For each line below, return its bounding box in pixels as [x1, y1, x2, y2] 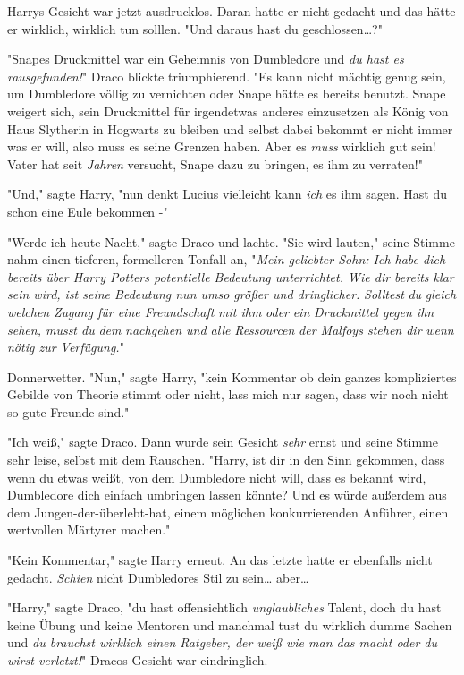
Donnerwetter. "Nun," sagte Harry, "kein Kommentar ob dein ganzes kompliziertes [7, 367, 457, 386]
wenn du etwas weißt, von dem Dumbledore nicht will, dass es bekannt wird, [7, 467, 426, 486]
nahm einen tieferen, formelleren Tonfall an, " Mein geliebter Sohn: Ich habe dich [7, 250, 446, 269]
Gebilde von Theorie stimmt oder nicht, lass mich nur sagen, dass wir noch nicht [7, 385, 449, 404]
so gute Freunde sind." [7, 402, 130, 421]
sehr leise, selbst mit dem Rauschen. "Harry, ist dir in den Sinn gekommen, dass [7, 450, 445, 469]
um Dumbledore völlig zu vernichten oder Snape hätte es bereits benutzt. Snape [7, 84, 446, 103]
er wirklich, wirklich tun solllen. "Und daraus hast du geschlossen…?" [7, 19, 383, 38]
